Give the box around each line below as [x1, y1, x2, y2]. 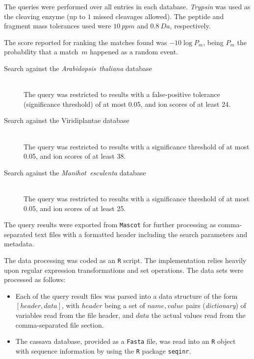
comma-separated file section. [15, 319, 104, 330]
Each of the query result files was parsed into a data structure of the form [15, 290, 238, 301]
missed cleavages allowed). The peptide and [93, 11, 224, 21]
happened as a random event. [90, 47, 178, 57]
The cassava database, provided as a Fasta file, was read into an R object [15, 336, 236, 346]
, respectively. [170, 21, 211, 31]
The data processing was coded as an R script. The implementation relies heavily [4, 255, 247, 265]
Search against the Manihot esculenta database [4, 167, 146, 177]
